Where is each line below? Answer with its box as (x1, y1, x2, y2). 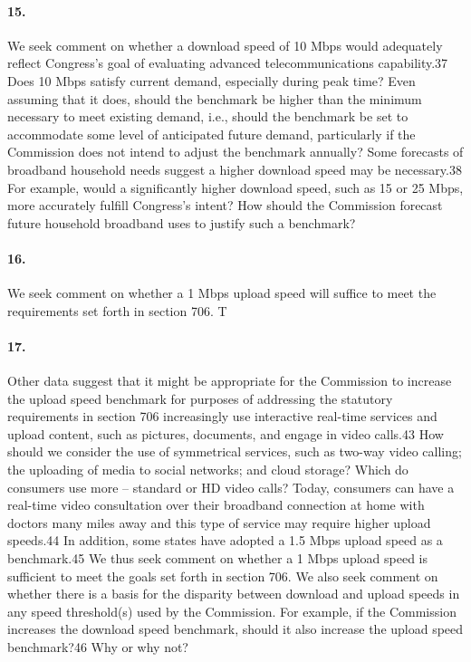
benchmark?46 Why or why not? (7, 638, 188, 657)
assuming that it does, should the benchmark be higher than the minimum (7, 89, 422, 108)
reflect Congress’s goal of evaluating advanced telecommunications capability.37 (7, 53, 448, 72)
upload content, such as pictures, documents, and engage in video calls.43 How (7, 424, 444, 443)
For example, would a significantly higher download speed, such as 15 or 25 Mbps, (7, 177, 464, 197)
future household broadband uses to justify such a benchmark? (7, 213, 356, 232)
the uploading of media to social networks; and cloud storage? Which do (7, 460, 409, 479)
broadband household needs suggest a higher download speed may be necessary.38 (7, 159, 462, 178)
